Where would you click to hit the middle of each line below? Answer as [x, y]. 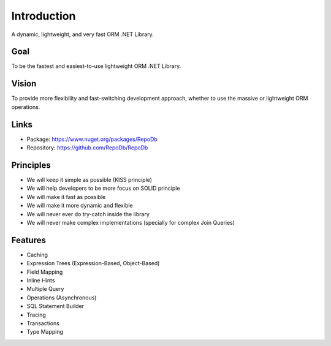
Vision [24, 84]
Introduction [44, 16]
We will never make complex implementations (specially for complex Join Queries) [131, 222]
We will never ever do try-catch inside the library [88, 214]
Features [29, 240]
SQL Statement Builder [55, 306]
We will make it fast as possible [66, 197]
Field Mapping [45, 272]
